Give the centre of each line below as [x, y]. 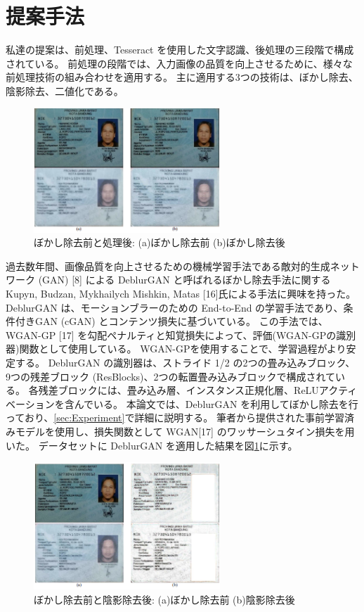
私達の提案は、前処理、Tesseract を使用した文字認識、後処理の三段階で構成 [180, 50]
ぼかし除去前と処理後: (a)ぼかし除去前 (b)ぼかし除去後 [160, 242]
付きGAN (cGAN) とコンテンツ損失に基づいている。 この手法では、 [171, 321]
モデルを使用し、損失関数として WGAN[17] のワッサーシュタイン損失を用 [185, 431]
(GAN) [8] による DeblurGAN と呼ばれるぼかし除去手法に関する [184, 280]
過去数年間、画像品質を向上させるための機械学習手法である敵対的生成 [168, 266]
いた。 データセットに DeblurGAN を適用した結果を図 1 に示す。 [152, 445]
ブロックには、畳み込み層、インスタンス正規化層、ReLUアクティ [208, 390]
